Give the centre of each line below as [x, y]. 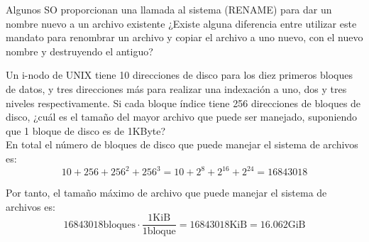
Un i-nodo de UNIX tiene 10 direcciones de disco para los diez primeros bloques [179, 75]
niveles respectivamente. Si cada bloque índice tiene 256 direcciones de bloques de [183, 103]
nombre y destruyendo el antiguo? [79, 51]
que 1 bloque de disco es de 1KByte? [86, 130]
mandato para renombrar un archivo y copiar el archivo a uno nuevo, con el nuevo [184, 37]
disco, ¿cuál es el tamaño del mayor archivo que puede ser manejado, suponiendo [182, 117]
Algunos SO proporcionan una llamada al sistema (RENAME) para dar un [169, 9]
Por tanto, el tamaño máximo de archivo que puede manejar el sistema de [166, 193]
